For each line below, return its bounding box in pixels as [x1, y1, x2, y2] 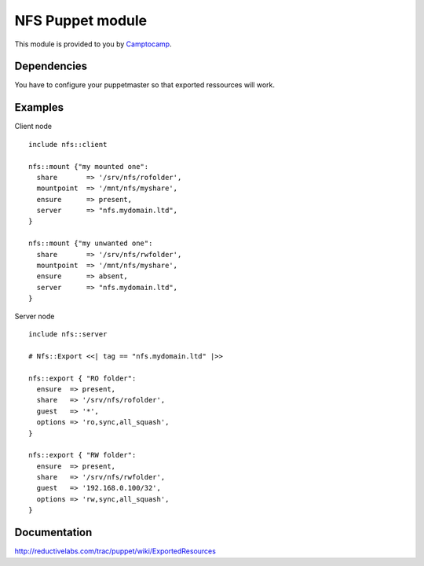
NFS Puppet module [14, 12, 148, 29]
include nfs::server [28, 330, 108, 338]
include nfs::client [28, 140, 108, 149]
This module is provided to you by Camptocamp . [14, 39, 172, 49]
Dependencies [14, 60, 88, 73]
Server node [14, 311, 55, 321]
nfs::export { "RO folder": [28, 373, 137, 383]
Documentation [14, 526, 93, 539]
